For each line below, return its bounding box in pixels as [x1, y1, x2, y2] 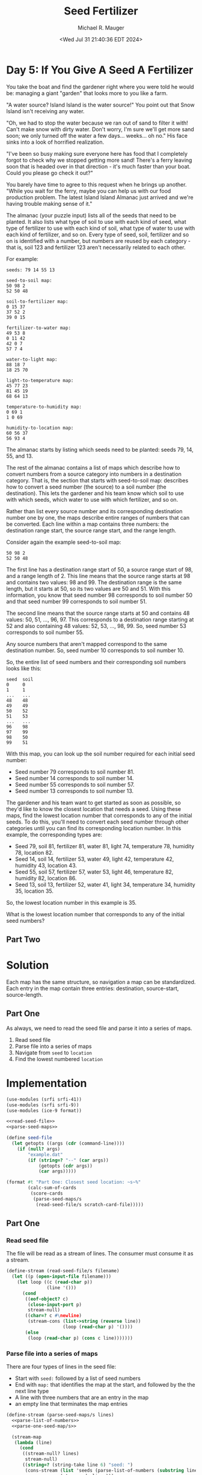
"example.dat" [28, 1151, 63, 1157]
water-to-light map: [6, 356, 58, 362]
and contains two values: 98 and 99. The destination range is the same [6, 579, 182, 586]
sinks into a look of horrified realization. [6, 138, 105, 146]
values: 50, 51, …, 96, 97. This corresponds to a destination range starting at [6, 615, 194, 623]
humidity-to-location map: [6, 425, 74, 431]
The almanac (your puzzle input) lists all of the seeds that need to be [6, 212, 176, 219]
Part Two [6, 934, 41, 945]
